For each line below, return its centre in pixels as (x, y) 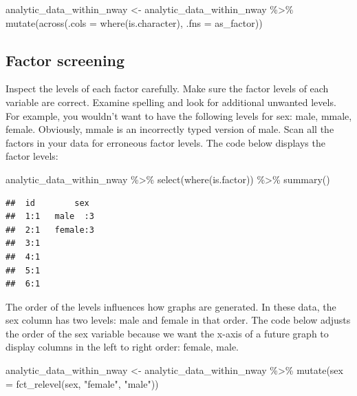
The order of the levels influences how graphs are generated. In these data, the (171, 306)
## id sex (47, 203)
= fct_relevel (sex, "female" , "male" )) (82, 383)
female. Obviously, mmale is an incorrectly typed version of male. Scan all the (170, 129)
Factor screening (65, 60)
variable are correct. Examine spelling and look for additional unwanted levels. (171, 102)
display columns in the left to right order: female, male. (122, 347)
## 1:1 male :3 (50, 217)
